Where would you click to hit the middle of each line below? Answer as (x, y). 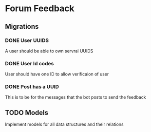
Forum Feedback (40, 9)
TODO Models (27, 113)
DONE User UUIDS (27, 40)
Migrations (22, 27)
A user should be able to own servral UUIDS (49, 51)
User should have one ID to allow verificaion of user (57, 74)
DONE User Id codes (29, 63)
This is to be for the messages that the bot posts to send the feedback (75, 97)
